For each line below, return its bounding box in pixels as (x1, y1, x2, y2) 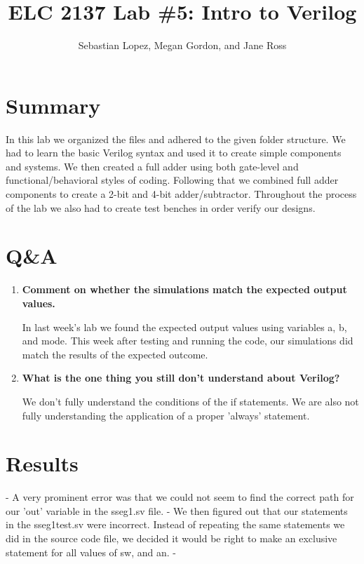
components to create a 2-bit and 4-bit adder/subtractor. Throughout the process (6, 187, 357, 201)
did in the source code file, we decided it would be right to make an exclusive (6, 531, 337, 545)
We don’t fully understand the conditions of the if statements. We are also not (22, 394, 359, 408)
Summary (6, 90, 101, 119)
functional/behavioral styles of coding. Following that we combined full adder (6, 173, 339, 187)
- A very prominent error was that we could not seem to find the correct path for (6, 490, 354, 504)
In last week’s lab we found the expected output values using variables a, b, (22, 319, 347, 334)
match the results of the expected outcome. (22, 347, 208, 361)
